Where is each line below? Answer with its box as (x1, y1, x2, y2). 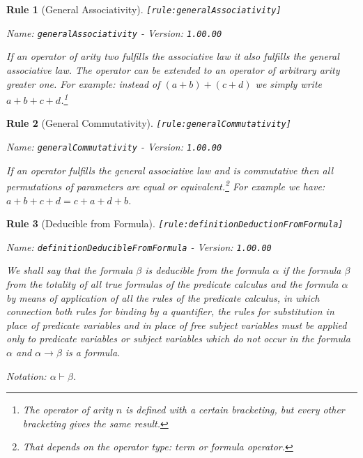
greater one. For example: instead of (6, 76, 160, 91)
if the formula (282, 263, 341, 277)
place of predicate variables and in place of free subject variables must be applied (6, 317, 347, 332)
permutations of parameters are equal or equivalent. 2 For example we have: (6, 177, 325, 193)
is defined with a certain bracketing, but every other (125, 402, 345, 417)
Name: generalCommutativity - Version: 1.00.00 (6, 139, 222, 153)
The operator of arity (22, 402, 113, 417)
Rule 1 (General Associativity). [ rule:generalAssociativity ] (6, 2, 281, 16)
